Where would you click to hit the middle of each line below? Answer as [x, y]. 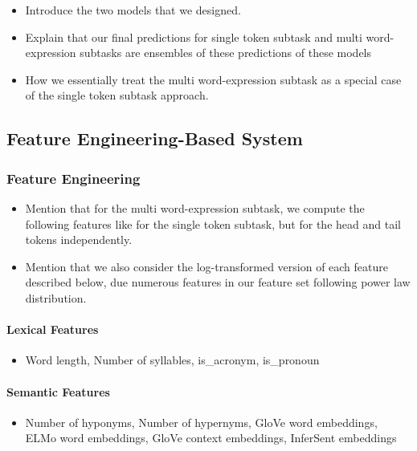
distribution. [56, 297]
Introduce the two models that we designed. [133, 10]
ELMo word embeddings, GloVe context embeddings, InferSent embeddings [211, 438]
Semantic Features [58, 391]
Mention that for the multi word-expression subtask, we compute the [195, 207]
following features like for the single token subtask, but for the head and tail [213, 223]
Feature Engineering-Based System [155, 138]
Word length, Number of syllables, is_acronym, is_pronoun [172, 360]
